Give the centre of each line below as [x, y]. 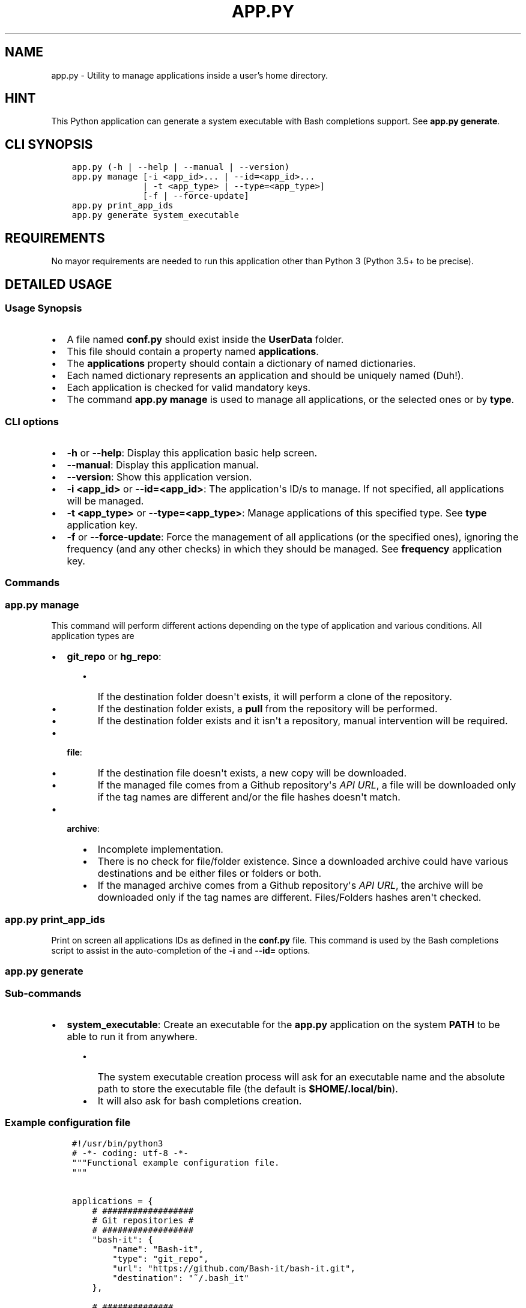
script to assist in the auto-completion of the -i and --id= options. [181, 950]
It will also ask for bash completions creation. [200, 1101]
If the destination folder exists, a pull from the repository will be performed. [268, 709]
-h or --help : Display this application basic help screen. [192, 453]
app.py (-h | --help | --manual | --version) [181, 167]
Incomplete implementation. [160, 849]
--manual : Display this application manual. [163, 465]
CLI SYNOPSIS [49, 144]
